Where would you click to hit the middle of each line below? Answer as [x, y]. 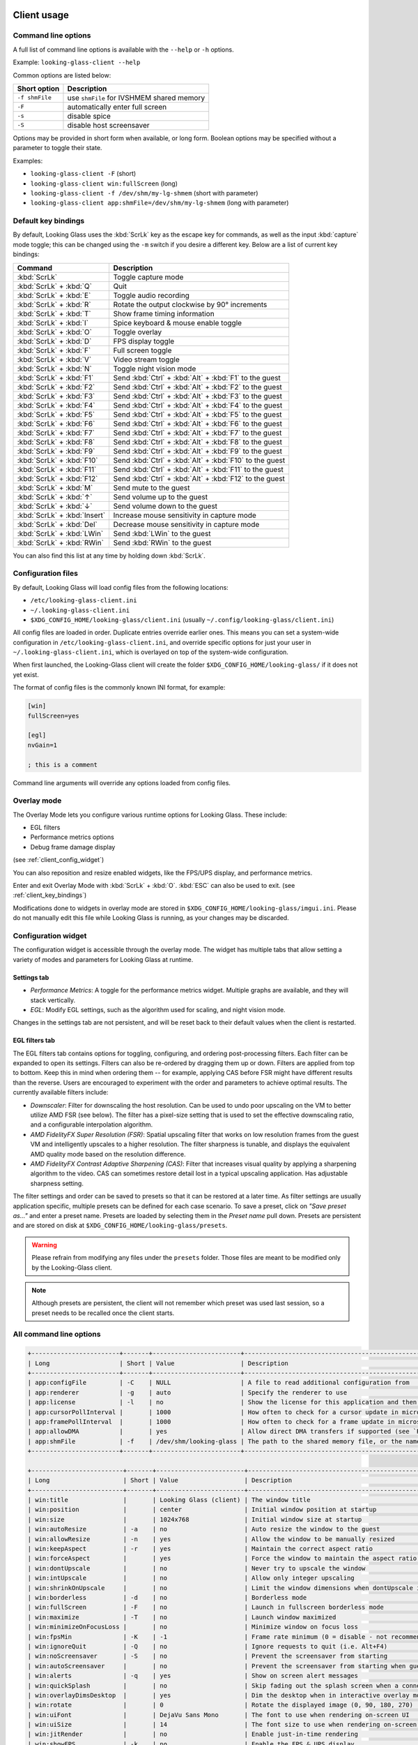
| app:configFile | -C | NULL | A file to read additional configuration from [219, 1383]
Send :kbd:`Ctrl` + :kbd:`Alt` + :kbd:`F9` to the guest [198, 451]
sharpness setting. [57, 1183]
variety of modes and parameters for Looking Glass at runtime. [103, 959]
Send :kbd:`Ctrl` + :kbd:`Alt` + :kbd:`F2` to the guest [198, 387]
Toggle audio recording [151, 295]
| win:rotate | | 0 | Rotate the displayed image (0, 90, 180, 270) [220, 1705]
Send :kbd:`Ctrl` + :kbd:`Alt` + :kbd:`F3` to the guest [198, 396]
